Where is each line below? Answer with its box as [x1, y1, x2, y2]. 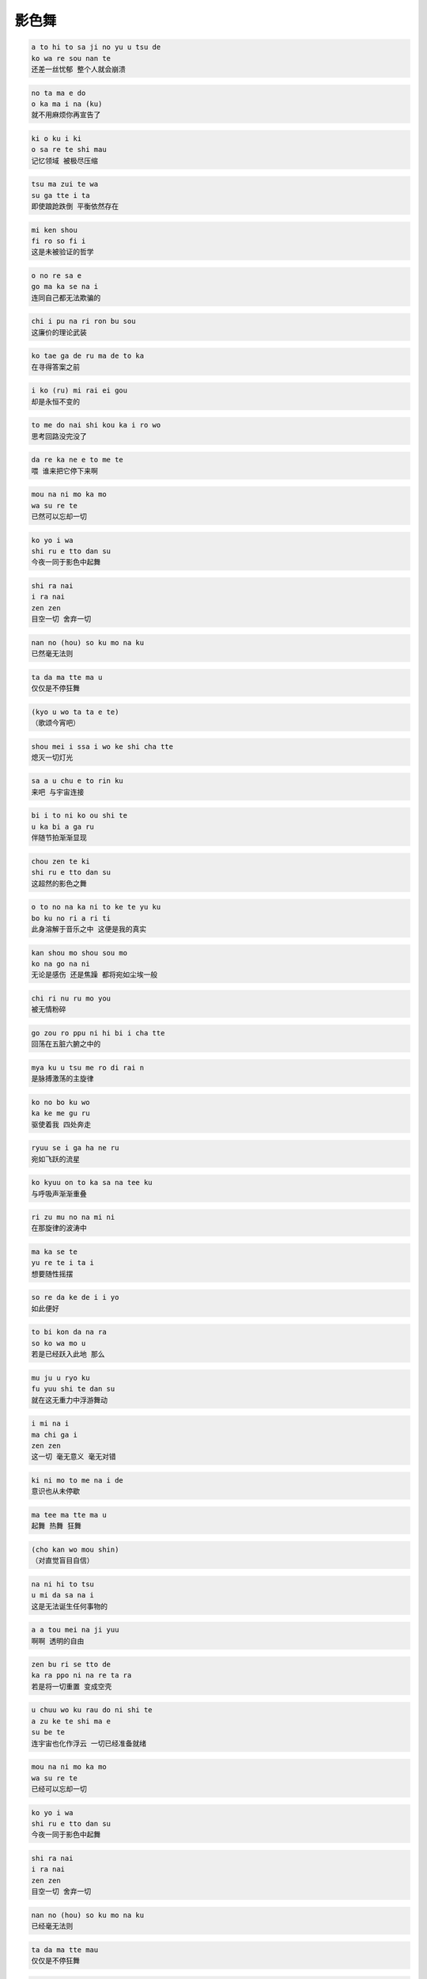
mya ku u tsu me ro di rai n [31, 1063, 145, 1072]
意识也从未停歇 [31, 1487, 81, 1496]
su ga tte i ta [31, 191, 90, 199]
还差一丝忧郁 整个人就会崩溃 [31, 64, 127, 74]
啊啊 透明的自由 [31, 1636, 85, 1646]
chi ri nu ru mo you [31, 993, 111, 1003]
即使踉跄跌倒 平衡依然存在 [31, 202, 119, 211]
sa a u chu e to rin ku [31, 777, 124, 785]
